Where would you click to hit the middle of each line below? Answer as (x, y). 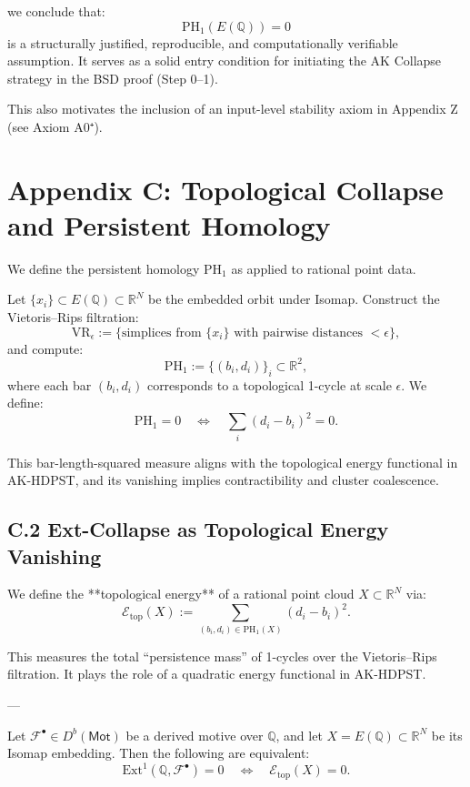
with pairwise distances (298, 333)
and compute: (45, 348)
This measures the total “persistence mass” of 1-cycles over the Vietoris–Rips (222, 656)
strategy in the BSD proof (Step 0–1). (113, 78)
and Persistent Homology (169, 224)
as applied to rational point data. (324, 268)
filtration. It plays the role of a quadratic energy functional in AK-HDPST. (217, 674)
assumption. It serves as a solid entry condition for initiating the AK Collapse (225, 61)
